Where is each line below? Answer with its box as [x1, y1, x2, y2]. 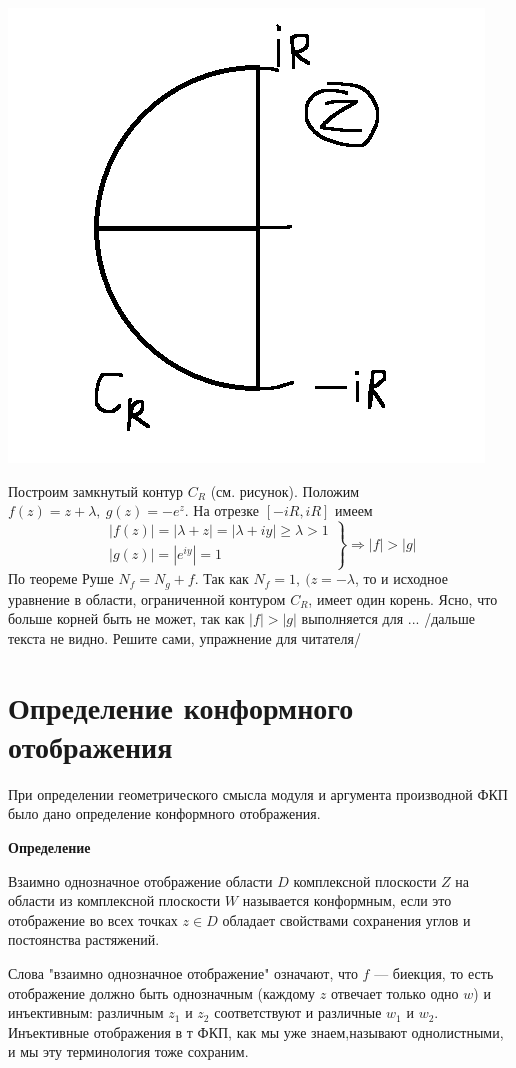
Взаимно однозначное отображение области [8, 870, 273, 891]
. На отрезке [184, 500, 259, 521]
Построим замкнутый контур [8, 480, 184, 501]
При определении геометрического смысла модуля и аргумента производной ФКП [8, 783, 508, 804]
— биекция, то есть [374, 963, 494, 984]
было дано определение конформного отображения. [8, 803, 321, 824]
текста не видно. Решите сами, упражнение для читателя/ [8, 627, 361, 648]
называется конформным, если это [242, 890, 452, 911]
